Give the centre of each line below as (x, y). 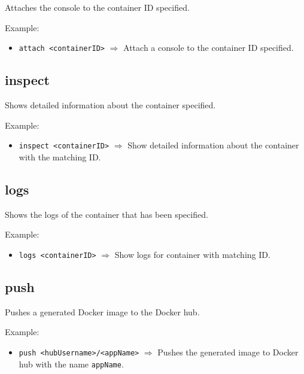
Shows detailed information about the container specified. (110, 105)
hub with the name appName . (71, 364)
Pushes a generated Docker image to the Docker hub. (102, 311)
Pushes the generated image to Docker (228, 352)
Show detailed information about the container (213, 145)
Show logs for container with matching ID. (192, 254)
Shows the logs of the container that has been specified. (107, 214)
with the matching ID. (60, 156)
